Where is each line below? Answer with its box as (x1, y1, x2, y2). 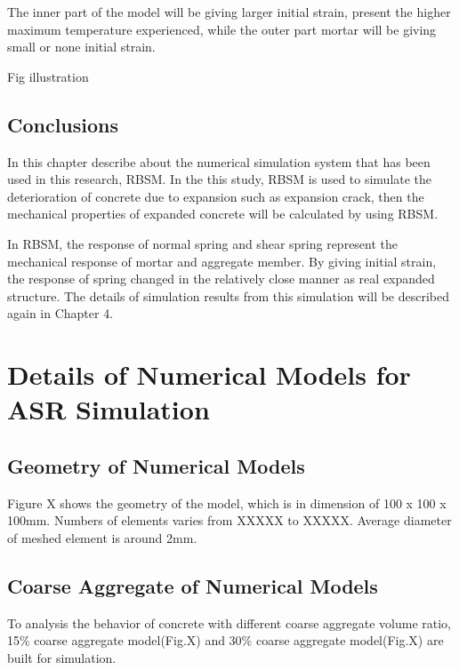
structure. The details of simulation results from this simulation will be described (7, 286, 450, 305)
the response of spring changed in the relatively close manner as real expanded (7, 269, 435, 288)
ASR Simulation (7, 391, 210, 427)
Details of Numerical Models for (7, 356, 411, 393)
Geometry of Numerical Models (7, 451, 305, 479)
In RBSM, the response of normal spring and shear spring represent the (7, 234, 399, 252)
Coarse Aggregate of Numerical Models (7, 571, 378, 599)
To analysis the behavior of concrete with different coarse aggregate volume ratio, (7, 613, 451, 632)
